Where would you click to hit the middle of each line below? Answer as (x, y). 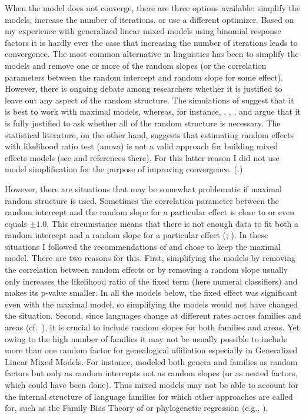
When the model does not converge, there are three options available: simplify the (153, 8)
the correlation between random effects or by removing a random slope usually (147, 270)
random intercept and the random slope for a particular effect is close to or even (150, 212)
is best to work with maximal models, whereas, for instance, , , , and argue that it (153, 111)
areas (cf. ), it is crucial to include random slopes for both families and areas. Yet (152, 327)
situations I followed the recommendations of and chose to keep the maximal (143, 246)
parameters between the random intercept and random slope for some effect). (144, 77)
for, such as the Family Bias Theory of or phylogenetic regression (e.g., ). (137, 408)
